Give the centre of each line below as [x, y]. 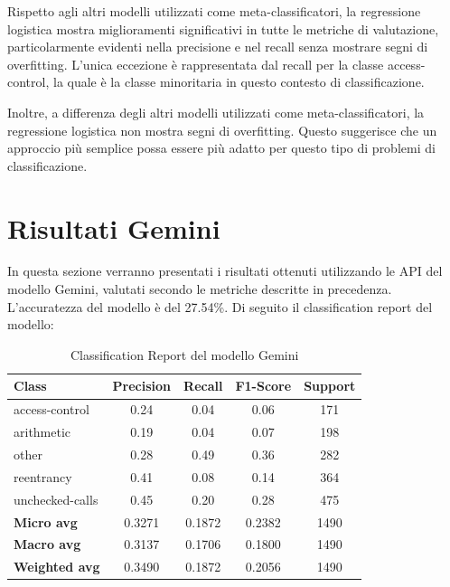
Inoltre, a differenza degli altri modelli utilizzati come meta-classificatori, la [216, 112]
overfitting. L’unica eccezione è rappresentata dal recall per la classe [196, 64]
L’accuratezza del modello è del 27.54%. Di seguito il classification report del [220, 306]
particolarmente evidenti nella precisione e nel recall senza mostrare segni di [218, 47]
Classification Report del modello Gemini [184, 354]
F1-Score [263, 386]
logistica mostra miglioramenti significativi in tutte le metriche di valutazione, [223, 28]
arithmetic [42, 432]
